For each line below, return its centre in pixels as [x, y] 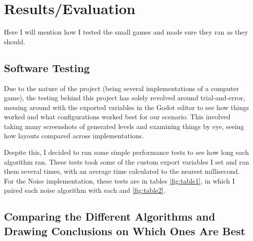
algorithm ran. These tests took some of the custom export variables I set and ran [126, 161]
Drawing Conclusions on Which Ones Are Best [125, 231]
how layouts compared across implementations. [74, 136]
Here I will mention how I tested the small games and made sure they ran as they [126, 32]
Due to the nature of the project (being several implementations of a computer [122, 88]
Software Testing [47, 67]
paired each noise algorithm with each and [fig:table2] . [85, 190]
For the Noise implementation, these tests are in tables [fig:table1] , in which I [119, 180]
